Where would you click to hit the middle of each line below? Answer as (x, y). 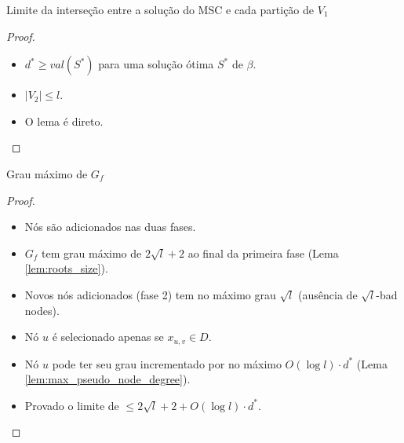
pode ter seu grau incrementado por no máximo (167, 363)
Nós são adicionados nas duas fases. (110, 227)
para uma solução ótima (156, 64)
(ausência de (328, 294)
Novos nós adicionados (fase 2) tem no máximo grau (150, 294)
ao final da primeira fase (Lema (263, 253)
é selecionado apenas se (108, 337)
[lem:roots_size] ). (66, 268)
